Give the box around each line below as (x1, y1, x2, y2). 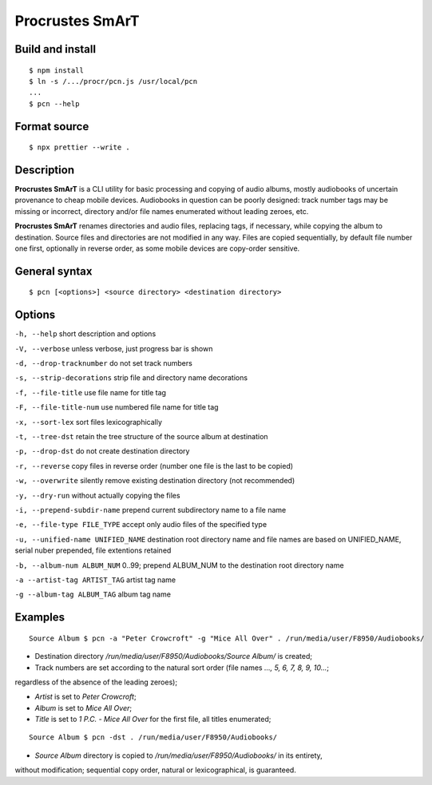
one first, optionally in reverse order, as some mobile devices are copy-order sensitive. (14, 244, 300, 253)
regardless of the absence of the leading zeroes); (14, 677, 178, 687)
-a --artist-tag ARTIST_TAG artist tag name (14, 575, 176, 585)
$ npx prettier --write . (29, 143, 131, 152)
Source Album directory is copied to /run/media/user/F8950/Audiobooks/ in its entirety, (34, 751, 323, 760)
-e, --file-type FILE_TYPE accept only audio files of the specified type (14, 520, 268, 529)
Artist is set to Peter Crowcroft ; (34, 692, 137, 702)
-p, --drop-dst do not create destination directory (14, 446, 190, 456)
